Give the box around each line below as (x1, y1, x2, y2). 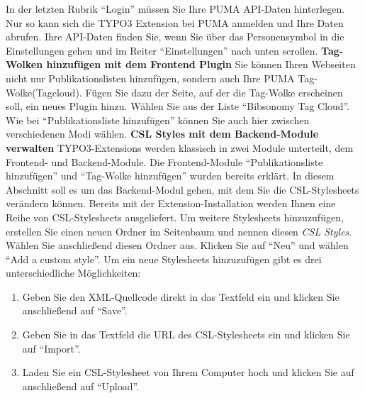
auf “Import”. (22, 341, 81, 355)
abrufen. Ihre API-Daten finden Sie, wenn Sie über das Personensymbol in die (6, 29, 344, 44)
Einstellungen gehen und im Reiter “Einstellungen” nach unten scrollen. (6, 43, 318, 57)
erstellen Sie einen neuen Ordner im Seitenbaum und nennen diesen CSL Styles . (6, 223, 352, 238)
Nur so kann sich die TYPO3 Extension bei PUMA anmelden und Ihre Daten (6, 15, 344, 30)
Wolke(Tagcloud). (6, 84, 82, 99)
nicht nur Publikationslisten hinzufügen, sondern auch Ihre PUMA (6, 70, 295, 85)
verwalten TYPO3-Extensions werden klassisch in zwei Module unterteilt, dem (6, 140, 354, 155)
